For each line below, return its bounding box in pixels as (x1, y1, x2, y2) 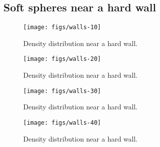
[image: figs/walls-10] (23, 24, 101, 31)
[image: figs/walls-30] (23, 87, 101, 95)
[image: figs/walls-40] (23, 119, 101, 126)
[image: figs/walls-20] (23, 55, 101, 63)
